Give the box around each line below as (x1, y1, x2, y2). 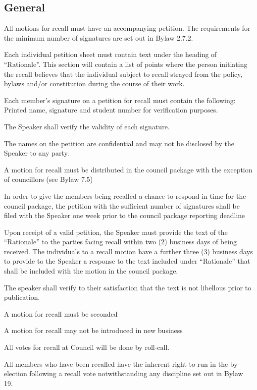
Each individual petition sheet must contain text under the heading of (4, 49, 217, 59)
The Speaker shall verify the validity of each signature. (4, 121, 170, 131)
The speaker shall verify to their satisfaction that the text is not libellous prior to (4, 282, 252, 292)
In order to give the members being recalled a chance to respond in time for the (4, 190, 246, 201)
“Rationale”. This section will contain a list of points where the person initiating (4, 58, 248, 69)
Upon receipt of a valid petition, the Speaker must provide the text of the (4, 226, 228, 237)
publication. (4, 292, 40, 302)
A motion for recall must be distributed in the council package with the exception (4, 164, 253, 174)
